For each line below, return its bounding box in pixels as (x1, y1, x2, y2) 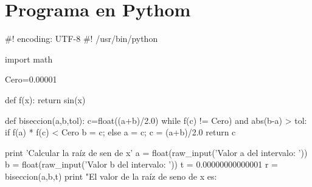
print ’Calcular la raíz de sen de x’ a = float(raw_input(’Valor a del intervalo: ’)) (5, 146, 308, 158)
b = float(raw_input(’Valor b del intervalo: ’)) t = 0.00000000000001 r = (5, 158, 278, 171)
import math (5, 52, 53, 65)
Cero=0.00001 (5, 73, 57, 86)
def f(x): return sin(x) (5, 93, 86, 106)
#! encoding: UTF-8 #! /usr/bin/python (5, 32, 158, 45)
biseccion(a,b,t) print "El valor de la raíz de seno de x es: (5, 169, 217, 182)
